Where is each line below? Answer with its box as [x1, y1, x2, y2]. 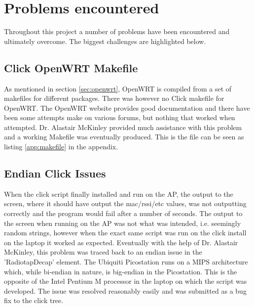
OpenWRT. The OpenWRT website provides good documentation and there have [4, 102, 250, 113]
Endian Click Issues [4, 166, 106, 181]
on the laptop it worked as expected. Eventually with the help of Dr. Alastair [4, 237, 238, 247]
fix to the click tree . [4, 295, 64, 306]
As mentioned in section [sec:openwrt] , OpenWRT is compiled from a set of [4, 83, 232, 93]
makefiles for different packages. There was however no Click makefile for [4, 93, 224, 103]
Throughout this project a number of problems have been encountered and [4, 26, 230, 37]
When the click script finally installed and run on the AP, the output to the [4, 188, 233, 199]
